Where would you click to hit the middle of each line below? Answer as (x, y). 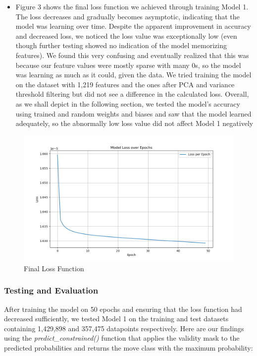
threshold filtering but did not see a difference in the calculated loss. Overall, (132, 94)
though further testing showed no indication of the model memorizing (121, 45)
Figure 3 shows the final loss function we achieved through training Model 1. (132, 6)
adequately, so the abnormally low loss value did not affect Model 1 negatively (134, 123)
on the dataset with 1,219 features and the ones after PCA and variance (125, 84)
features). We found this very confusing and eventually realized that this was (132, 55)
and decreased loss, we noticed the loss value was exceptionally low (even (126, 35)
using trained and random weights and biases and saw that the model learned (133, 113)
